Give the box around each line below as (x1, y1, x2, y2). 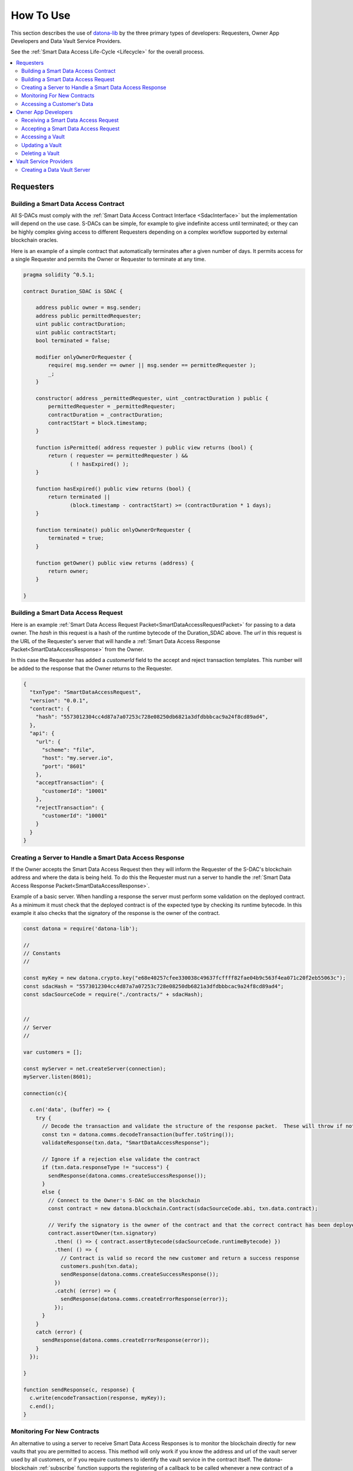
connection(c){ (23, 1090, 67, 1097)
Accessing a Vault (21, 133, 65, 141)
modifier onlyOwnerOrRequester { (35, 354, 132, 360)
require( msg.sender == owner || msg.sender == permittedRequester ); (48, 362, 256, 369)
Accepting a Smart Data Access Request (21, 125, 120, 132)
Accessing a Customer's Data (21, 100, 94, 107)
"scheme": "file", (42, 746, 95, 753)
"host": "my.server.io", (42, 755, 114, 761)
